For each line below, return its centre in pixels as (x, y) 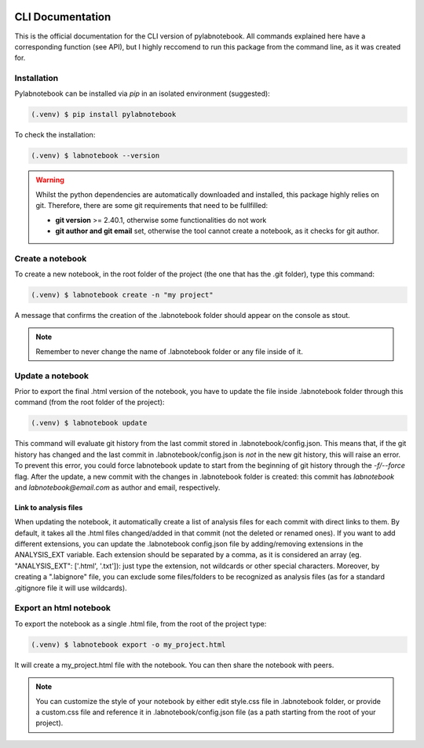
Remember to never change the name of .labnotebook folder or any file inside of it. (170, 351)
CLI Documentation (63, 17)
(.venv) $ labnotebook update (89, 423)
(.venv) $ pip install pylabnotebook (104, 115)
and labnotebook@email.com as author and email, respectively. (117, 487)
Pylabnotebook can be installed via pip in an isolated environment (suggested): (142, 93)
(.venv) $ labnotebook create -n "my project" (122, 295)
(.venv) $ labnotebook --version (95, 156)
